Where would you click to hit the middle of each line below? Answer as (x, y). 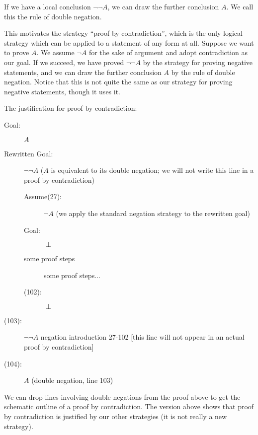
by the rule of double (203, 72)
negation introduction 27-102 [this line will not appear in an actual (142, 337)
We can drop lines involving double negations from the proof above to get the (122, 397)
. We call (240, 6)
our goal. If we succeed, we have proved (64, 62)
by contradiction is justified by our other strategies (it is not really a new (116, 416)
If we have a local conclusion (47, 6)
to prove (17, 52)
